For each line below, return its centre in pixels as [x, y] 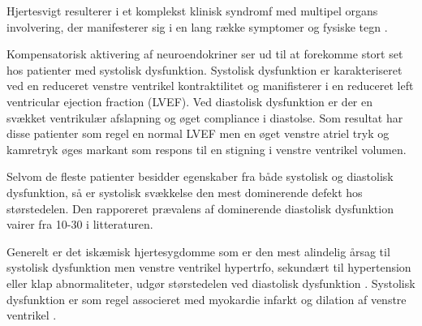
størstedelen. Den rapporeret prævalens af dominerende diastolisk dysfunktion [200, 208]
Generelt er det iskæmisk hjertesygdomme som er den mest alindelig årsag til [198, 251]
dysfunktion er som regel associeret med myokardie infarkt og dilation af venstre [207, 299]
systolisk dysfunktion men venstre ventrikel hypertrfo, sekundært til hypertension [209, 267]
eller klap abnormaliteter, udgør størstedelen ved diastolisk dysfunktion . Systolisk [211, 283]
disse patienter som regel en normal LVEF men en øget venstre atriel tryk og [198, 133]
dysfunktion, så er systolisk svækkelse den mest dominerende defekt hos [185, 192]
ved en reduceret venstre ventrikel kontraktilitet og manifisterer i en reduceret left [210, 86]
